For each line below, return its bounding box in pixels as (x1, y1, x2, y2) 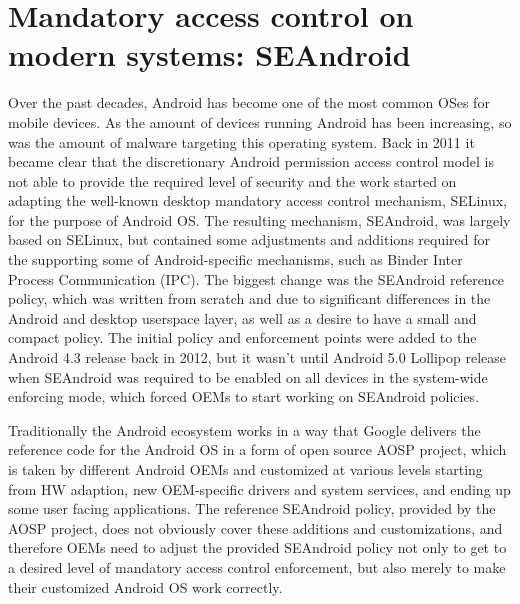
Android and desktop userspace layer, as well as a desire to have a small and (8, 307, 477, 328)
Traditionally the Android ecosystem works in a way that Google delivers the (8, 419, 481, 440)
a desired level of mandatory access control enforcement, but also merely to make (8, 556, 506, 577)
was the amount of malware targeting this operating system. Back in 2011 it (8, 131, 475, 152)
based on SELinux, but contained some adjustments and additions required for (8, 229, 491, 250)
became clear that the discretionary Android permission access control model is (8, 151, 494, 172)
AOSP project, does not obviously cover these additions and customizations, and (8, 517, 503, 538)
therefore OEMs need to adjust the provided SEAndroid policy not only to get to (8, 537, 507, 558)
